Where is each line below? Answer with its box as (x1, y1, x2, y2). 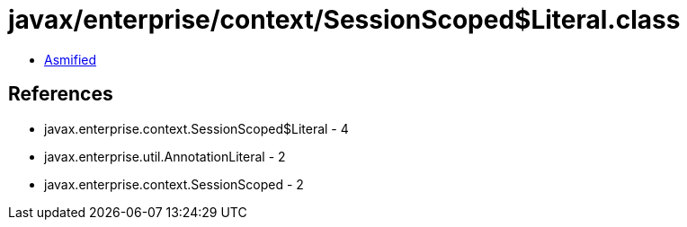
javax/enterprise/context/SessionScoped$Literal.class (8, 4, 681, 35)
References (8, 83, 113, 106)
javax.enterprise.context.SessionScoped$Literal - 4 (44, 120, 349, 136)
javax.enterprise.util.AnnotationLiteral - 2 (44, 148, 286, 164)
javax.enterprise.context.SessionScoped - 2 (44, 176, 304, 192)
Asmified (44, 51, 97, 67)
